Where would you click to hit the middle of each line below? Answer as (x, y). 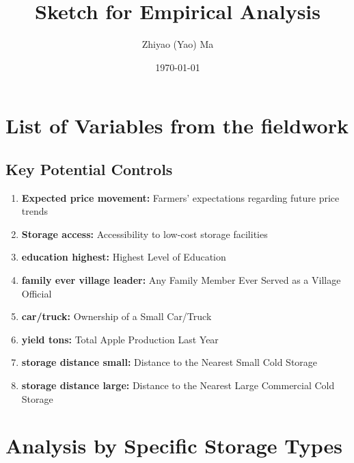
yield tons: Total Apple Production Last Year (120, 339)
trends (35, 211)
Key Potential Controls (89, 169)
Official (37, 293)
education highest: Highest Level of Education (124, 257)
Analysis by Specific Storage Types (174, 446)
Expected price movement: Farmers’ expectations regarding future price (180, 197)
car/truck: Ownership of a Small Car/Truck (117, 316)
